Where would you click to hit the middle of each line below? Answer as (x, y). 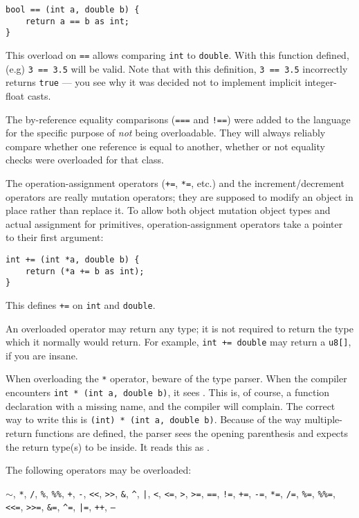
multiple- (324, 419)
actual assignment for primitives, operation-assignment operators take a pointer (174, 223)
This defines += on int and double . (81, 304)
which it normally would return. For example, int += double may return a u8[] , (178, 342)
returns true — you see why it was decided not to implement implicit (154, 82)
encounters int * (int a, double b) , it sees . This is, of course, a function (168, 392)
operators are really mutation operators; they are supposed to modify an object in (179, 196)
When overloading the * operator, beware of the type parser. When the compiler (176, 378)
